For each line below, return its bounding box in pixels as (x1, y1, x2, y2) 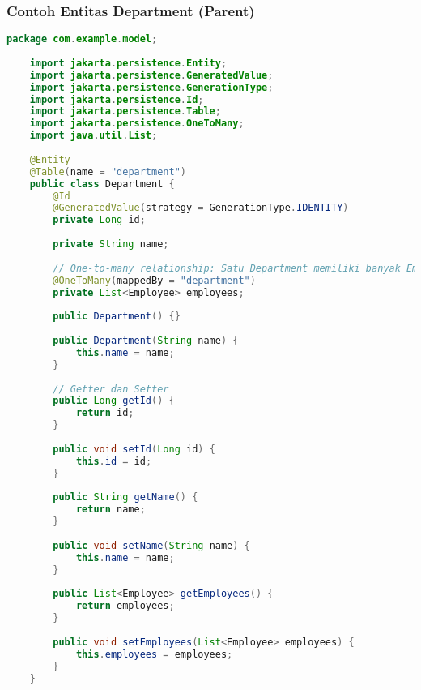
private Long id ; (53, 214, 146, 226)
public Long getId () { (53, 395, 175, 407)
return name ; (75, 504, 146, 516)
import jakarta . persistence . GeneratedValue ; (29, 69, 274, 81)
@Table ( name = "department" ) (29, 165, 186, 178)
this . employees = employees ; (75, 648, 233, 660)
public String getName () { (53, 491, 198, 504)
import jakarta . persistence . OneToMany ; (29, 118, 245, 130)
